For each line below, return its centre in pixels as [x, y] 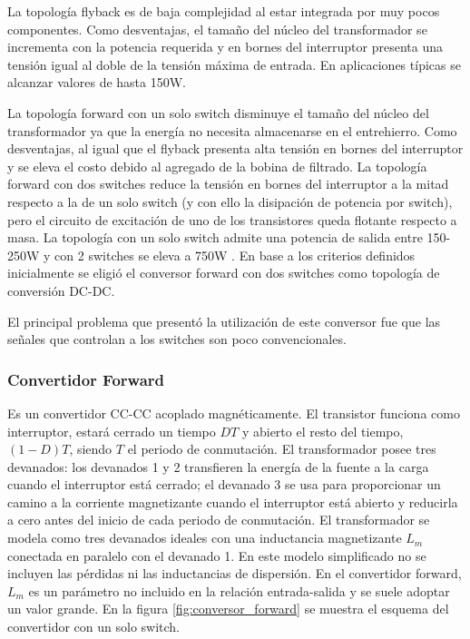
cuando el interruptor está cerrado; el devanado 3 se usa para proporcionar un [224, 484]
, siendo [91, 449]
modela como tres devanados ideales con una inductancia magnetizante [205, 538]
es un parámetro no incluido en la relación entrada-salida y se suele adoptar [239, 590]
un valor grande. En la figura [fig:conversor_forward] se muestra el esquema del [228, 609]
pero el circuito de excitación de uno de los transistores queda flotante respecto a [232, 219]
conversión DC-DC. [61, 290]
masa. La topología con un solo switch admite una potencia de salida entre [215, 237]
